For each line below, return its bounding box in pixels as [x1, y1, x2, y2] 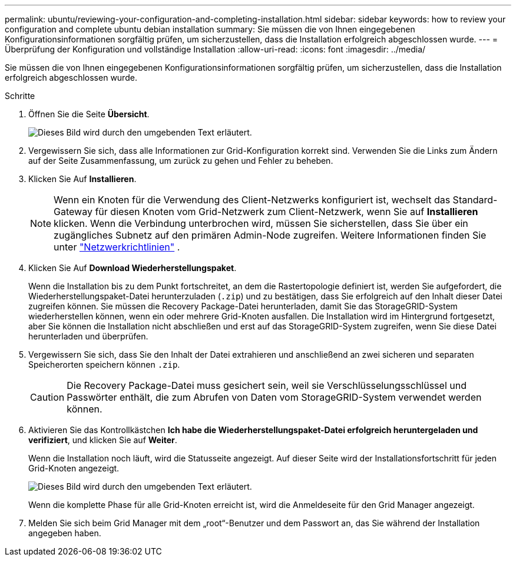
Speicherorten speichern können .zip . [28, 359, 180, 369]
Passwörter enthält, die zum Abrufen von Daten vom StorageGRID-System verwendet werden [67, 391, 482, 403]
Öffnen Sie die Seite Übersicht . [28, 109, 150, 119]
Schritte [5, 91, 35, 101]
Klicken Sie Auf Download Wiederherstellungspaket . [28, 263, 237, 273]
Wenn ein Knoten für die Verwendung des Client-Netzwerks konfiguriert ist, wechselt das [54, 194, 451, 206]
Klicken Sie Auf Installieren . [28, 174, 137, 184]
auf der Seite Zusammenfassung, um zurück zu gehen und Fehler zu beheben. [28, 156, 333, 166]
